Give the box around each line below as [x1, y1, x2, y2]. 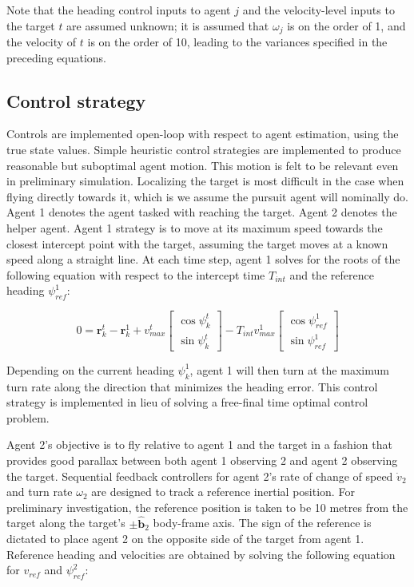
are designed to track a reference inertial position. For [91, 483, 355, 500]
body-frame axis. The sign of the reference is [153, 514, 372, 531]
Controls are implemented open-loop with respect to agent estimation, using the [6, 125, 399, 142]
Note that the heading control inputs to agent [6, 2, 231, 18]
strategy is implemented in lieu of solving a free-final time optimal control [6, 394, 368, 411]
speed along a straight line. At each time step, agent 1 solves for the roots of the [6, 251, 400, 268]
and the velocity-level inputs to [242, 2, 395, 18]
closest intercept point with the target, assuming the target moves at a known [6, 235, 388, 252]
